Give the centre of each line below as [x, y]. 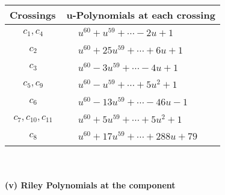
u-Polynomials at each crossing [141, 15]
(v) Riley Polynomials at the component [90, 184]
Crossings [33, 15]
